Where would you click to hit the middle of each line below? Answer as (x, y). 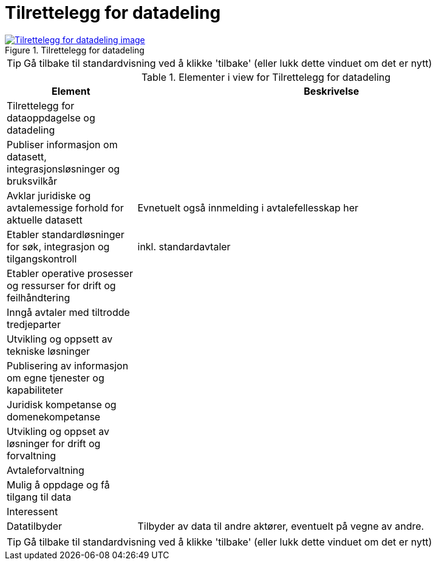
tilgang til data (39, 497)
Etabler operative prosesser (70, 273)
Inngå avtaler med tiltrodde (68, 312)
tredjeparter (34, 324)
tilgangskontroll (42, 259)
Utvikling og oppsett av (60, 339)
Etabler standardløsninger (66, 234)
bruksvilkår (32, 181)
